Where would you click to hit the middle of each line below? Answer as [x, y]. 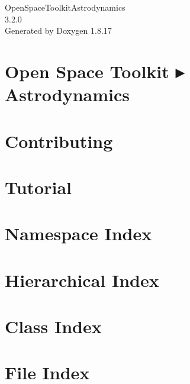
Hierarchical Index [82, 280]
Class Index [53, 326]
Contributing [59, 141]
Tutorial [38, 187]
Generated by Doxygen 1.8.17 [58, 30]
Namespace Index [78, 233]
